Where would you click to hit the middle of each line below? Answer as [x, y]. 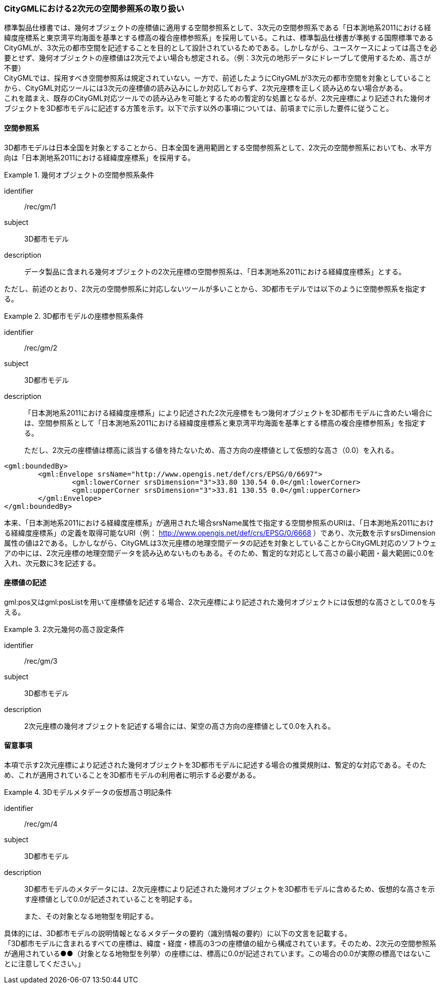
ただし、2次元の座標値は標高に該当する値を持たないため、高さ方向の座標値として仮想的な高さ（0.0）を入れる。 [211, 450]
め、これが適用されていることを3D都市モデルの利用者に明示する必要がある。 [132, 775]
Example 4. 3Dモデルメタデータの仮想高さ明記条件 [88, 792]
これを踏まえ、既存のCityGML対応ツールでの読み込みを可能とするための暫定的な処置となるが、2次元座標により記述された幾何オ [218, 98]
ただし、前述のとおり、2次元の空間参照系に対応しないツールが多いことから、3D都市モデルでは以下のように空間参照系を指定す [215, 288]
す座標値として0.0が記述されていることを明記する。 [111, 899]
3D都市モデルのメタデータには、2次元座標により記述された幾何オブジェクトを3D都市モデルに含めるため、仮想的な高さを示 [230, 889]
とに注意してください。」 [45, 964]
